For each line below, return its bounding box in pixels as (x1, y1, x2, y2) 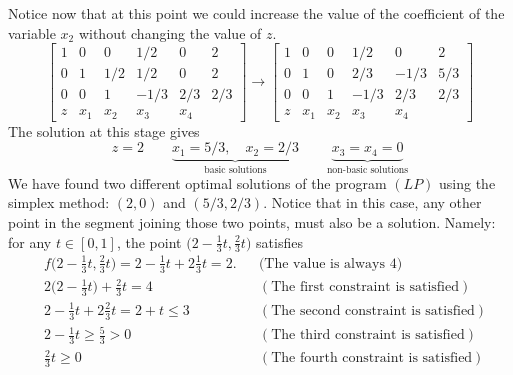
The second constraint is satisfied (271, 303, 475, 318)
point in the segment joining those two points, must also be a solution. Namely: (8, 212, 496, 232)
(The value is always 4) (258, 256, 403, 271)
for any (8, 231, 52, 252)
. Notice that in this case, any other (263, 192, 482, 213)
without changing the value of (78, 22, 262, 43)
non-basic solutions (326, 164, 409, 175)
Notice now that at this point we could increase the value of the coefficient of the (8, 3, 505, 23)
